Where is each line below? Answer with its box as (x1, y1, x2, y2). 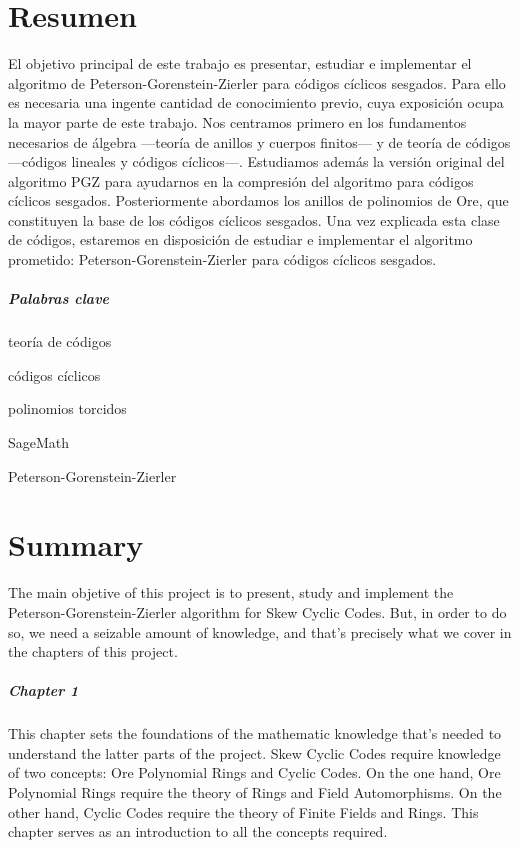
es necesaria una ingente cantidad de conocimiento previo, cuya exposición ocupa (8, 92, 504, 113)
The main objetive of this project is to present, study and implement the (8, 582, 454, 603)
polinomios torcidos (8, 398, 127, 419)
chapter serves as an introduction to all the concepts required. (8, 821, 388, 842)
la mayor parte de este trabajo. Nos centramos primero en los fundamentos (8, 111, 467, 132)
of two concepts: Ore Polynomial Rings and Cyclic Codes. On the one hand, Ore (8, 762, 501, 783)
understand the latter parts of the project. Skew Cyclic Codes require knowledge (8, 742, 501, 763)
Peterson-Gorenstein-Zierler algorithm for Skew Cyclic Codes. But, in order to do (8, 601, 507, 622)
